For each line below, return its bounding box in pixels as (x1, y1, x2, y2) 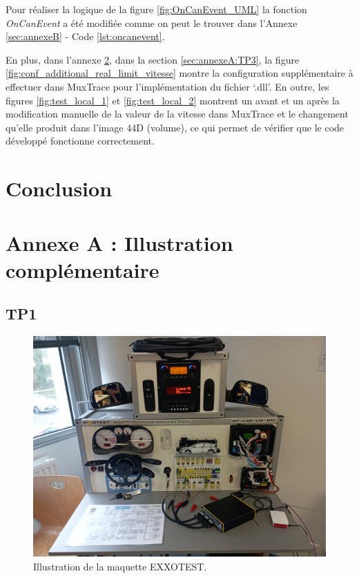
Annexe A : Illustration (6, 228, 233, 257)
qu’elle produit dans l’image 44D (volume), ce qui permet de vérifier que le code (6, 120, 345, 134)
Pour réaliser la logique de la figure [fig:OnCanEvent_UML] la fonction (6, 2, 307, 16)
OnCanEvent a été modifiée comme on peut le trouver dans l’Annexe (6, 15, 298, 30)
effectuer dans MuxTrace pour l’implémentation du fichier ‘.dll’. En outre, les (6, 79, 329, 93)
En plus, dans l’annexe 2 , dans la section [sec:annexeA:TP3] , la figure (6, 52, 300, 66)
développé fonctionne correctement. (6, 133, 155, 148)
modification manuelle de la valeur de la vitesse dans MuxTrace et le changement (6, 106, 349, 121)
